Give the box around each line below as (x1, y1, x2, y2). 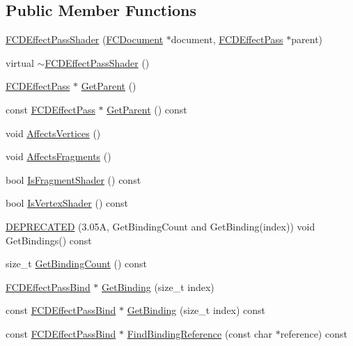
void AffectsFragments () (6, 149, 111, 164)
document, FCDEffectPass (171, 32, 283, 47)
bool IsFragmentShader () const (6, 172, 141, 187)
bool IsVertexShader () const (6, 196, 129, 210)
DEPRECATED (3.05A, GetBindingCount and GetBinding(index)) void (6, 219, 315, 233)
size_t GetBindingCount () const (6, 256, 148, 271)
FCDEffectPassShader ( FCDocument (6, 32, 164, 47)
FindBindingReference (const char (127, 326, 273, 340)
